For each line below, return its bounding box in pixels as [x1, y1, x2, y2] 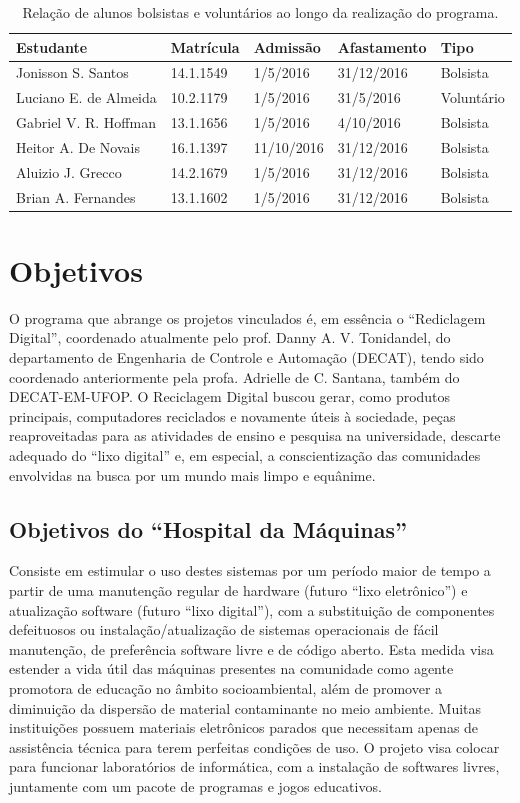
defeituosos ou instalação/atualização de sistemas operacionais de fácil [9, 619, 439, 640]
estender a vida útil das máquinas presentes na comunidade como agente [9, 658, 454, 679]
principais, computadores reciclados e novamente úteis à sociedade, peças [9, 405, 456, 426]
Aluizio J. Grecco [16, 161, 122, 182]
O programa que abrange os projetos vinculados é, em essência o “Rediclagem [9, 307, 486, 328]
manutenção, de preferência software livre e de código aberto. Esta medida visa [9, 638, 494, 659]
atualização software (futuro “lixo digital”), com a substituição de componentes [9, 599, 495, 620]
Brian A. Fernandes [16, 186, 136, 207]
